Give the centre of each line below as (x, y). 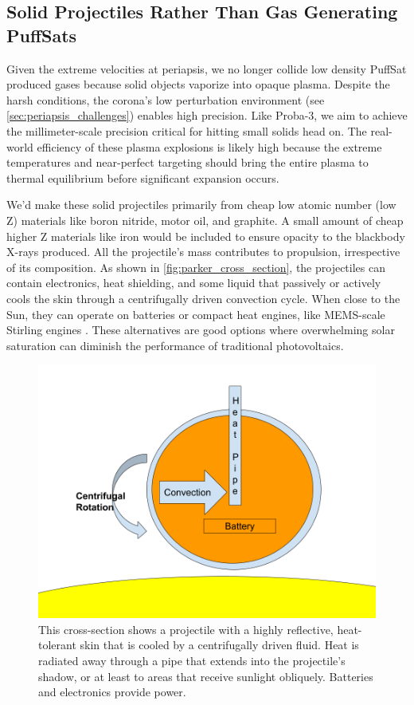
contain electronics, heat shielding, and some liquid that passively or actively (194, 283)
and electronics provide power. (112, 692)
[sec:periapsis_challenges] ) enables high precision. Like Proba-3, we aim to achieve (207, 115)
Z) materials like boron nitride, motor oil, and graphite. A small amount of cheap (205, 220)
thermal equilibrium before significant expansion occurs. (143, 177)
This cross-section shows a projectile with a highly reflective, (186, 629)
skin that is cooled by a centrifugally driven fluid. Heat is (219, 645)
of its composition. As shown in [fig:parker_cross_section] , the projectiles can (196, 267)
